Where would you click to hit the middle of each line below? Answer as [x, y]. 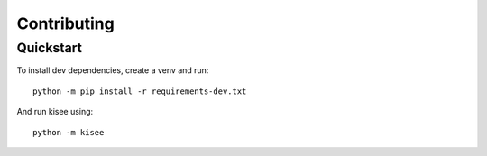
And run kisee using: [55, 112]
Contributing [65, 23]
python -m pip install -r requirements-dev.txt [140, 91]
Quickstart [50, 48]
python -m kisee [69, 132]
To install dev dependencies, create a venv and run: [113, 70]
